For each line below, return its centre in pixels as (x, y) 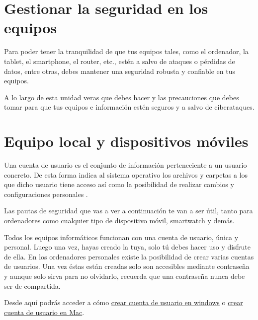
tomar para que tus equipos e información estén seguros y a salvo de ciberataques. (129, 107)
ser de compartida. (32, 286)
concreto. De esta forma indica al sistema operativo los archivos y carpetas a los (126, 174)
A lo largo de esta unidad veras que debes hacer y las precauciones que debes (122, 97)
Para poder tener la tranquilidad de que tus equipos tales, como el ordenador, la (126, 51)
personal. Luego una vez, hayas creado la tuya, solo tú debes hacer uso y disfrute (127, 247)
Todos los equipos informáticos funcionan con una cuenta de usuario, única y (121, 237)
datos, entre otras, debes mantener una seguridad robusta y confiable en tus (120, 71)
